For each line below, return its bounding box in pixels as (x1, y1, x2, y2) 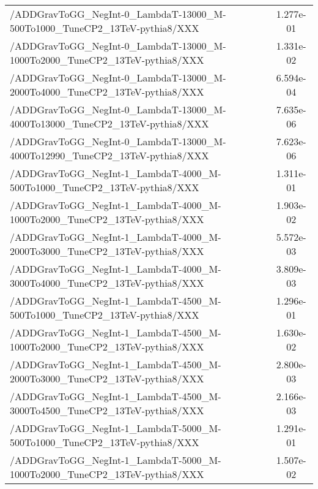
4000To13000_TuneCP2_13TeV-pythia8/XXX (10, 116, 209, 131)
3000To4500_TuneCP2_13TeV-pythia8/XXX (10, 403, 204, 417)
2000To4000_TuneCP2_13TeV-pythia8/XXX (10, 85, 204, 99)
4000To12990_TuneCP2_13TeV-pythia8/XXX (10, 148, 209, 162)
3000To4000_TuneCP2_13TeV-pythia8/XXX (10, 276, 204, 290)
